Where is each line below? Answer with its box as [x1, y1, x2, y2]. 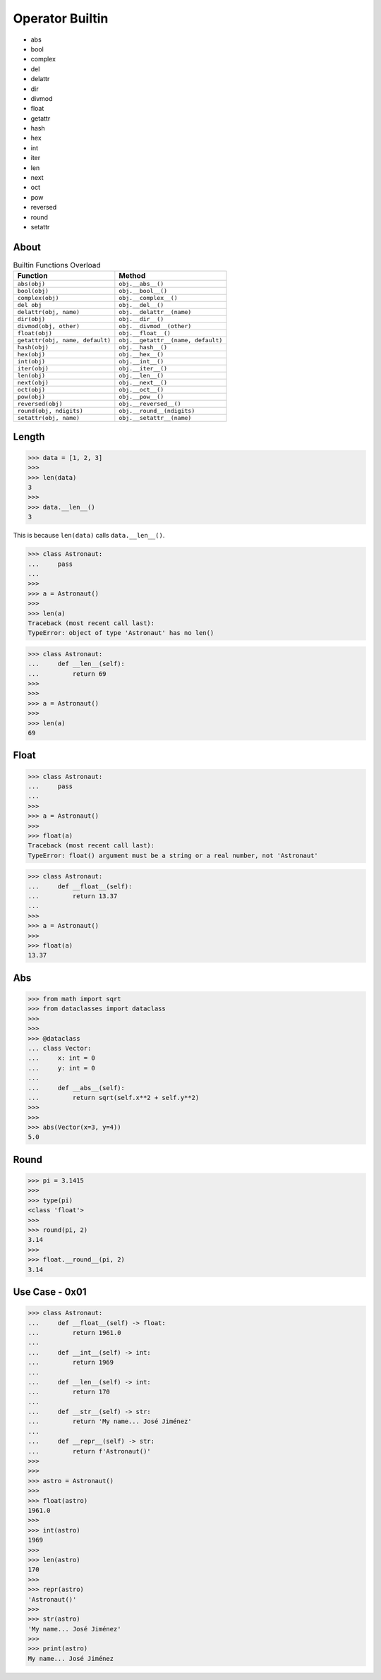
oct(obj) [17, 386, 46, 394]
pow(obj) [17, 393, 46, 401]
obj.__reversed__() [119, 400, 181, 408]
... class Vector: [28, 1044, 92, 1052]
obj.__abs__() [119, 280, 164, 288]
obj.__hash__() [119, 344, 168, 351]
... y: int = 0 [28, 1064, 95, 1072]
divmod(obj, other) [17, 322, 80, 330]
